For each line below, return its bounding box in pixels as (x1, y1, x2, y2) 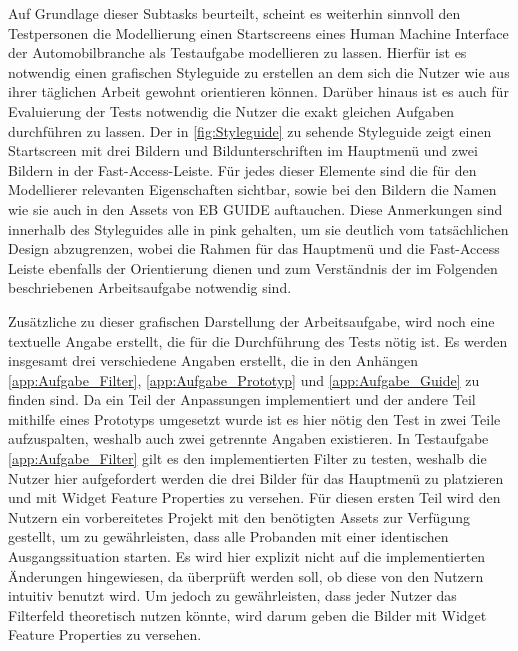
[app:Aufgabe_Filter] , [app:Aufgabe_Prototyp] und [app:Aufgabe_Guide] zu (8, 369, 480, 390)
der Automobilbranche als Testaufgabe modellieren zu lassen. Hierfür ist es (8, 42, 467, 63)
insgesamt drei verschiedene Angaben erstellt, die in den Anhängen (8, 350, 418, 371)
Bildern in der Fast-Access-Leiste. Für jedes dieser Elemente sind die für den (8, 159, 477, 180)
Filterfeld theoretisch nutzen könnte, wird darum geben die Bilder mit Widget (8, 604, 487, 625)
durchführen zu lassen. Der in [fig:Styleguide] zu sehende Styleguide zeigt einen (8, 120, 492, 141)
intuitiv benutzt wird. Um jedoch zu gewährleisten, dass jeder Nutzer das (8, 585, 457, 606)
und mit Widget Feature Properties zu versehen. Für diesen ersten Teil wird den (8, 487, 501, 508)
